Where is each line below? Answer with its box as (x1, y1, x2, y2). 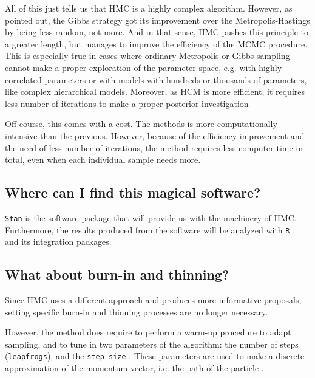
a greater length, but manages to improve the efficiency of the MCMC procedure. (5, 37, 308, 50)
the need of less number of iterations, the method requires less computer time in (5, 141, 303, 154)
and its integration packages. (5, 235, 112, 248)
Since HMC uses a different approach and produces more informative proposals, (5, 294, 302, 306)
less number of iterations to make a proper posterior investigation (5, 97, 249, 109)
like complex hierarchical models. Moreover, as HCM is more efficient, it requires (5, 85, 305, 98)
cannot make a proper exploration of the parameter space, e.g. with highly (5, 61, 282, 74)
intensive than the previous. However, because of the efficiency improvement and (5, 129, 305, 142)
